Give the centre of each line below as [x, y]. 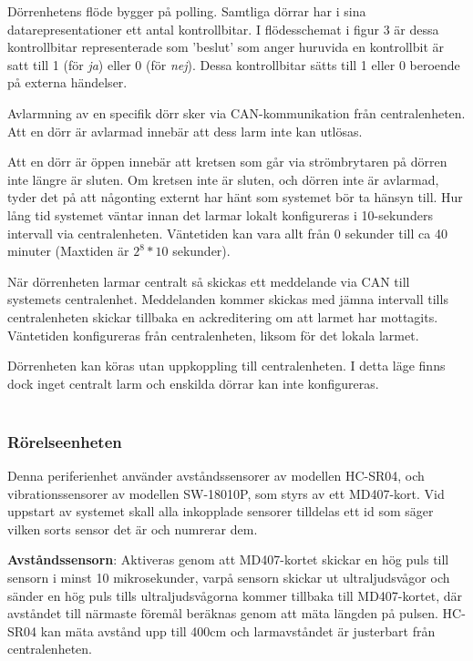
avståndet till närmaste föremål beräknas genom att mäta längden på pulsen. [223, 613]
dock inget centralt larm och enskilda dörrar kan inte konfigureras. [193, 383]
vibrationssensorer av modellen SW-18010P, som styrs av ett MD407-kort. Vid [226, 493]
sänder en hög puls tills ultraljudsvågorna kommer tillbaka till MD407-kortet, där [235, 595]
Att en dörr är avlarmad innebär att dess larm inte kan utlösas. [185, 131]
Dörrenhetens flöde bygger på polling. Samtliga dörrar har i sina [187, 11]
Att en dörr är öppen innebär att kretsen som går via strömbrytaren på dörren [227, 162]
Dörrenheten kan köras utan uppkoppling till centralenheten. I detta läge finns [226, 366]
